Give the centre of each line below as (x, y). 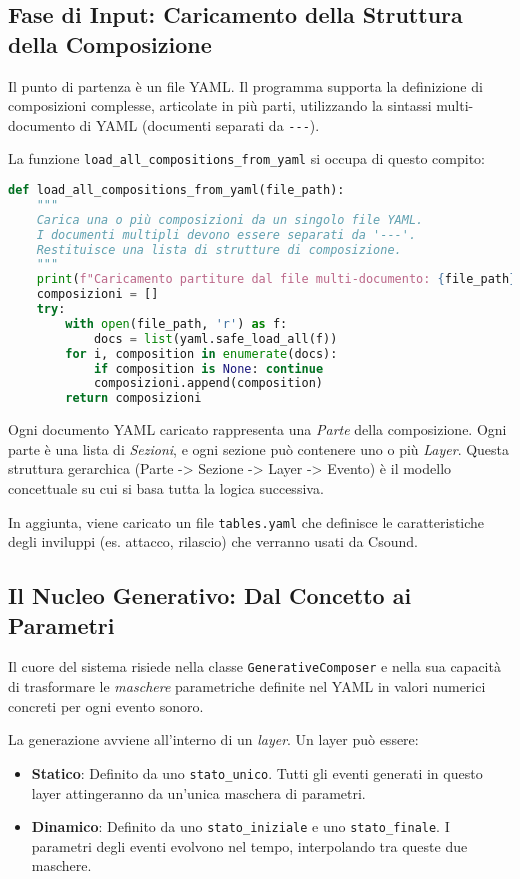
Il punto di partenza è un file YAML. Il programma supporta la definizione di (245, 85)
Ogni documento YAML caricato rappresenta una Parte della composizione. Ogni (257, 429)
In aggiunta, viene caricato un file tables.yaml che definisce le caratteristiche (246, 521)
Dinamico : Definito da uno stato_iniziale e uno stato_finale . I (240, 826)
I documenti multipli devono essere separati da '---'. (226, 234)
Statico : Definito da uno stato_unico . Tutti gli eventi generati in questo (257, 772)
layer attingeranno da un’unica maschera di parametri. (198, 792)
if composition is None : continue (208, 368)
